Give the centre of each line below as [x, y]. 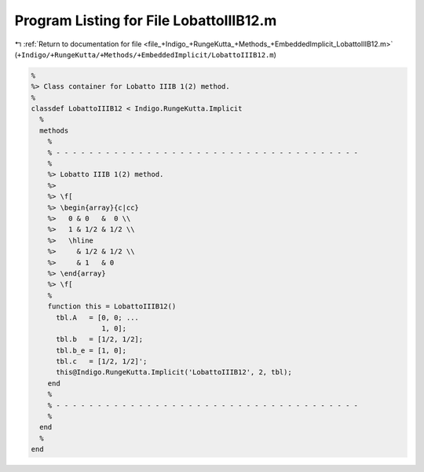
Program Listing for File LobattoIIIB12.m [146, 20]
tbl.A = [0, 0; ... [97, 317]
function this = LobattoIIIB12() [112, 307]
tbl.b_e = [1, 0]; [91, 350]
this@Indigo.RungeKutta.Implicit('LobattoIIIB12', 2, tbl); [174, 372]
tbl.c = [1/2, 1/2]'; [102, 362]
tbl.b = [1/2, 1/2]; [100, 339]
